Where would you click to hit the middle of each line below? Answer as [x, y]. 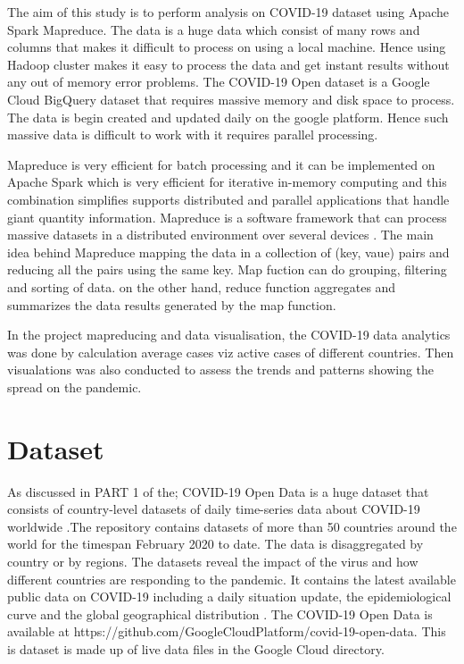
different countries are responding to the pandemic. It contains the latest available [232, 579]
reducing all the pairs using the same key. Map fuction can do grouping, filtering [227, 269]
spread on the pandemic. [75, 387]
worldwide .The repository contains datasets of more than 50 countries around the [232, 526]
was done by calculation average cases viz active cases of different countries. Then [231, 352]
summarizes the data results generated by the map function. [172, 304]
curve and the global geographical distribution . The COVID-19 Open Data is [220, 614]
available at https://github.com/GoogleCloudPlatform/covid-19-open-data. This [227, 631]
